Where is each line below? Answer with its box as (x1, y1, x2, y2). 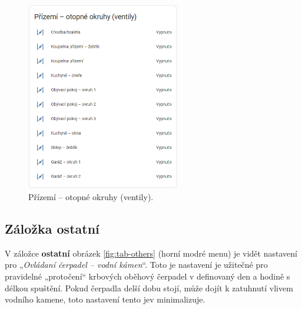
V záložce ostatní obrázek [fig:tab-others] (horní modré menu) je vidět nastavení (5, 247, 297, 259)
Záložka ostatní (5, 220, 99, 238)
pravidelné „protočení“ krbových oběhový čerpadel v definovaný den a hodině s (5, 270, 290, 283)
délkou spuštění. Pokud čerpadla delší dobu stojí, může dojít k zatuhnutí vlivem (5, 281, 293, 294)
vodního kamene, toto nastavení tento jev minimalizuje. (5, 293, 205, 305)
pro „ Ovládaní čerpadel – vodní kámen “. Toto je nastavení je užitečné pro (5, 258, 268, 271)
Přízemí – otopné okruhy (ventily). (28, 191, 154, 203)
